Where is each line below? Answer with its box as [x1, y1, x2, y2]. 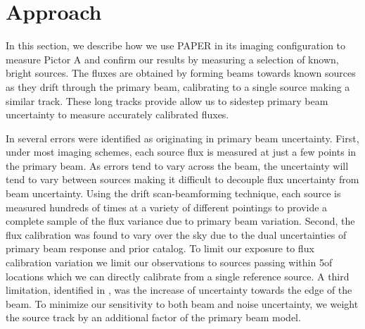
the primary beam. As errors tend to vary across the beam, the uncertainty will [6, 158, 349, 173]
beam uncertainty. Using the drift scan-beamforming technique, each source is [6, 186, 341, 201]
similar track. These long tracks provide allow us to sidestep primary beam [6, 93, 328, 108]
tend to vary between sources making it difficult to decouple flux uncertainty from [6, 172, 359, 187]
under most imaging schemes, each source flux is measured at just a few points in [6, 144, 357, 159]
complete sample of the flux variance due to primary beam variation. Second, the [6, 213, 355, 228]
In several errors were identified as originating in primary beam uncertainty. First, [6, 130, 359, 145]
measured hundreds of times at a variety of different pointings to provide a [6, 199, 328, 214]
